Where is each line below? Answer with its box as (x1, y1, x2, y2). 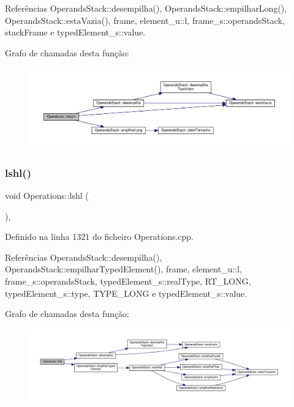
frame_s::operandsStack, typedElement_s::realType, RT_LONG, (5, 275, 251, 288)
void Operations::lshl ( (5, 189, 89, 202)
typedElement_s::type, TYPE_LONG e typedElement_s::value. (5, 286, 247, 299)
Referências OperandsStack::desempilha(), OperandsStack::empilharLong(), (5, 2, 287, 14)
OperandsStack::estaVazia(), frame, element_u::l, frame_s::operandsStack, (5, 13, 285, 26)
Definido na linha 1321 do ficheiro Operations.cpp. (5, 230, 194, 243)
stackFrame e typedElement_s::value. (5, 26, 146, 39)
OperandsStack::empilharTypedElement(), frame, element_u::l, (5, 263, 242, 275)
